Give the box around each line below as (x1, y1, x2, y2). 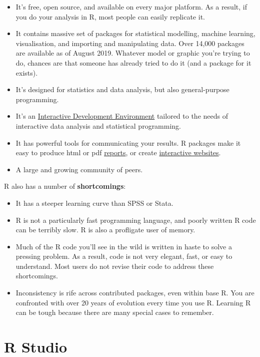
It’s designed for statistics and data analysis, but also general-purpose (15, 84, 229, 95)
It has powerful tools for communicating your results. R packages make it (15, 137, 241, 148)
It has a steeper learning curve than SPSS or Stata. (15, 197, 173, 208)
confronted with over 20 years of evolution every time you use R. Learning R (15, 297, 251, 307)
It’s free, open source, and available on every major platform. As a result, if (15, 2, 247, 12)
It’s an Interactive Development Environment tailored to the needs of (15, 111, 228, 121)
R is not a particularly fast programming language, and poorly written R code (15, 214, 256, 225)
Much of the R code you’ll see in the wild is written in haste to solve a (15, 241, 232, 251)
